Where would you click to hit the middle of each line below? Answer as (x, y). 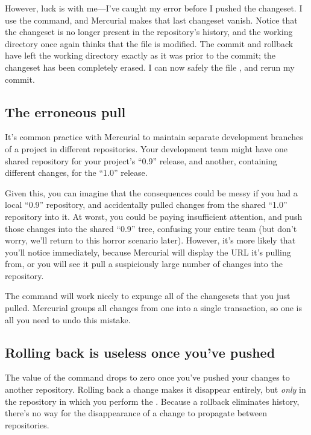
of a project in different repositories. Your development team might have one (146, 148)
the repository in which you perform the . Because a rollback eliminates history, (152, 401)
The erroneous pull (65, 111)
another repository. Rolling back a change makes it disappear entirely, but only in (155, 389)
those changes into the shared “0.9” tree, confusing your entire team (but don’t (151, 228)
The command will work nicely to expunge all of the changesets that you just (148, 296)
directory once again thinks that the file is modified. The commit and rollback (149, 43)
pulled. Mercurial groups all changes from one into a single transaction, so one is (153, 308)
